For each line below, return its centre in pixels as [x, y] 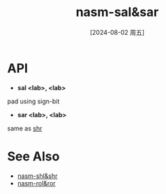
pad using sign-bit [33, 101]
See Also [33, 156]
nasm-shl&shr [37, 176]
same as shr [25, 128]
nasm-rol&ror [36, 183]
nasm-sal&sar [117, 12]
